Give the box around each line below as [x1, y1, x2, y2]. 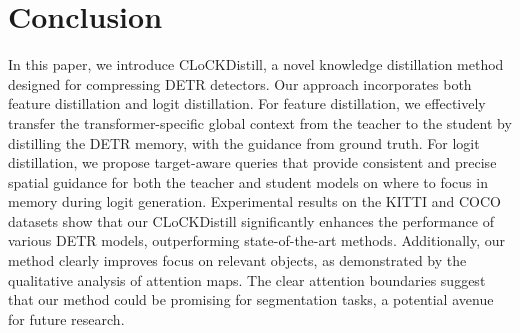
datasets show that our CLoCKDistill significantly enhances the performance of [8, 210, 494, 231]
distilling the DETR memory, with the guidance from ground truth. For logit [8, 132, 480, 153]
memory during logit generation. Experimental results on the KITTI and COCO [8, 191, 501, 212]
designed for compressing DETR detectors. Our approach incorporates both [8, 73, 472, 94]
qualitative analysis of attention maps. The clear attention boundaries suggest [8, 269, 486, 290]
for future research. [8, 308, 125, 329]
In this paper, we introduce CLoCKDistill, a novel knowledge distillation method [8, 54, 504, 75]
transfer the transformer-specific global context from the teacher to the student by [8, 112, 512, 133]
